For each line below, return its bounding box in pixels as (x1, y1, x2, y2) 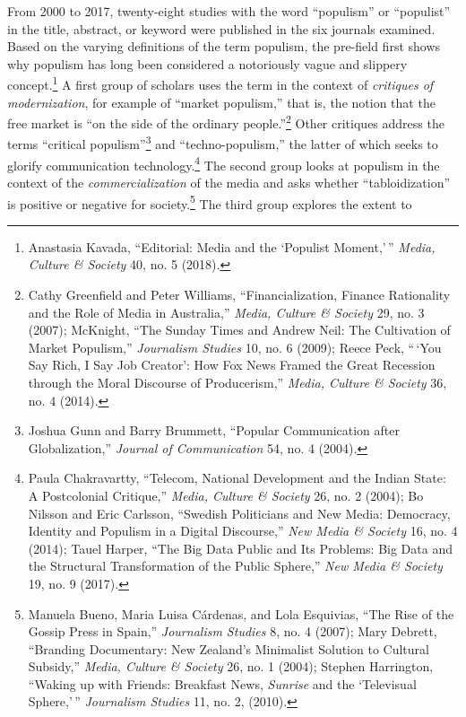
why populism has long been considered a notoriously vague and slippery (7, 54, 408, 73)
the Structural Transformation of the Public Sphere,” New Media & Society (28, 556, 443, 575)
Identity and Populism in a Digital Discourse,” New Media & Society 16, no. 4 (28, 521, 458, 540)
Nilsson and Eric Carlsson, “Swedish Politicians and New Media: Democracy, (28, 503, 451, 522)
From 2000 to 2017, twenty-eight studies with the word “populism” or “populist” (7, 2, 451, 20)
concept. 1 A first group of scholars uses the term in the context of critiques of (7, 73, 434, 94)
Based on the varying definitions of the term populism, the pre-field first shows (7, 37, 441, 56)
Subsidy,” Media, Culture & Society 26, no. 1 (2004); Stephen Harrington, (28, 657, 434, 676)
